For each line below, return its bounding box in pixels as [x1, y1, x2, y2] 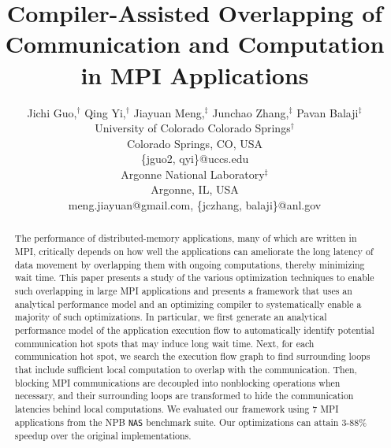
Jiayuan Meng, [133, 104, 205, 120]
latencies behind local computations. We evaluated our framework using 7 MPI [14, 402, 339, 415]
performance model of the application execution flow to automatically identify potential [14, 324, 374, 337]
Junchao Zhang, [212, 104, 289, 120]
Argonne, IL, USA [151, 181, 239, 198]
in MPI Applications [80, 58, 309, 91]
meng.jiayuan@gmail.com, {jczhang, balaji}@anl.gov [68, 197, 322, 213]
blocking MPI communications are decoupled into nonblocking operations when [14, 376, 341, 389]
